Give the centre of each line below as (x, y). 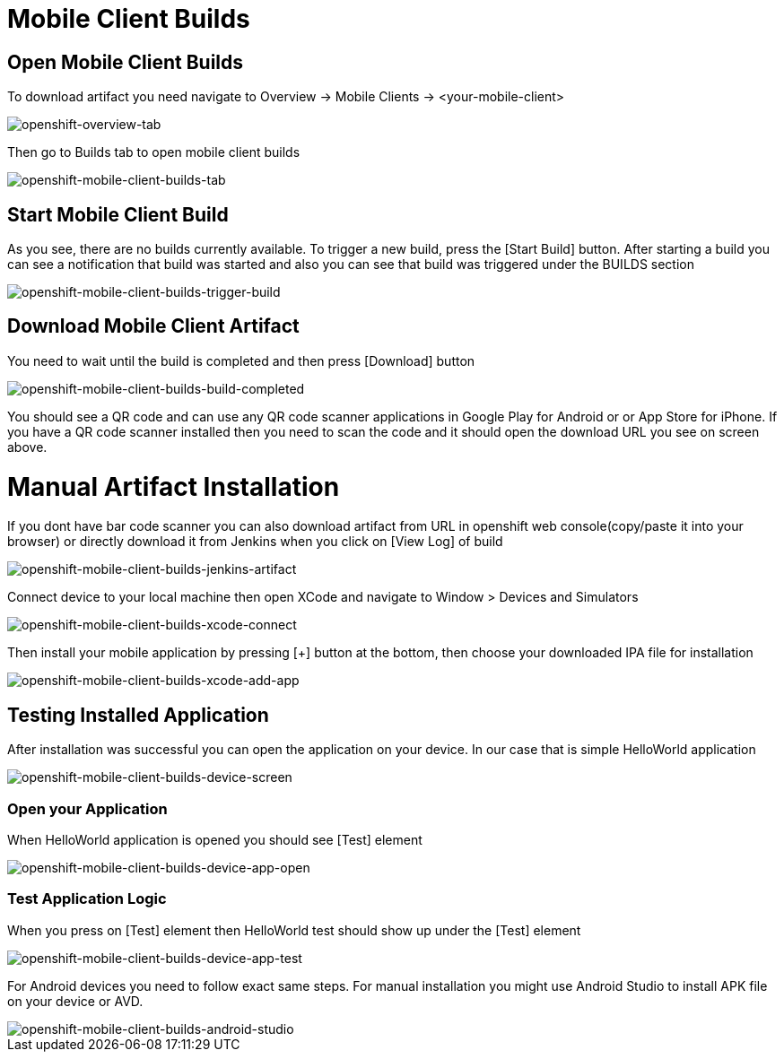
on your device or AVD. (75, 1001)
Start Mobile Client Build (118, 214)
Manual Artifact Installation (174, 486)
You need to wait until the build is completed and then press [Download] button (241, 360)
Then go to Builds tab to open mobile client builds (154, 152)
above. (27, 447)
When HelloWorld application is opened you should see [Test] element (215, 839)
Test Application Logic (87, 899)
